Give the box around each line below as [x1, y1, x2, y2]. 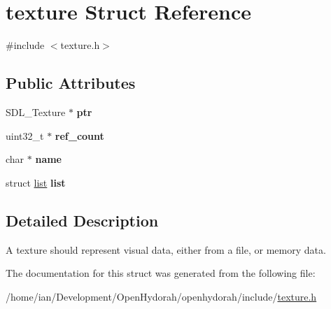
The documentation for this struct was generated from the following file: [6, 266, 316, 280]
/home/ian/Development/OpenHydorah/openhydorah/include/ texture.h [6, 289, 317, 303]
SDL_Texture [6, 104, 66, 119]
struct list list [6, 175, 66, 189]
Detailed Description [6, 209, 159, 231]
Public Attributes [6, 72, 136, 94]
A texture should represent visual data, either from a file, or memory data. [6, 242, 326, 257]
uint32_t [6, 128, 44, 143]
